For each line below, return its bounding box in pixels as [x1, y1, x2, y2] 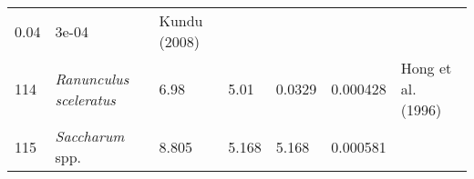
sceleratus [55, 88, 116, 110]
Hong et [400, 57, 452, 78]
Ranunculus [55, 67, 129, 89]
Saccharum [55, 125, 125, 146]
